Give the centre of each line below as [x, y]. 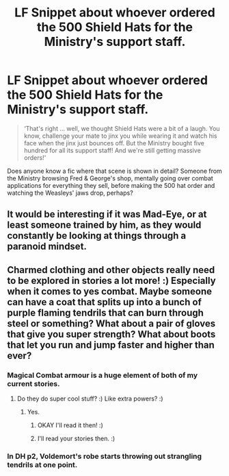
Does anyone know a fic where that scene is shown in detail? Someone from [114, 171]
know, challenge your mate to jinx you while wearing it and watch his [120, 136]
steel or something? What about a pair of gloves [111, 323]
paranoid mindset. [47, 247]
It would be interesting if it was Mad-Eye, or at [107, 214]
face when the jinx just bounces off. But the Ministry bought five [114, 143]
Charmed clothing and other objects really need [111, 270]
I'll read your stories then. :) [76, 439]
